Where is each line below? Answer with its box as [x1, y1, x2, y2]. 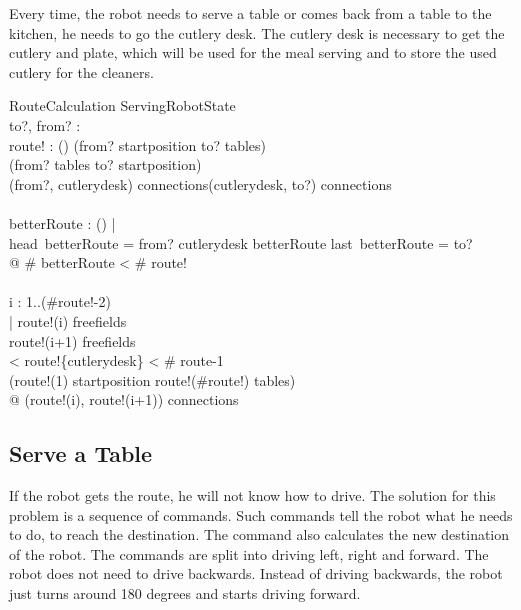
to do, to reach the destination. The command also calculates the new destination [9, 524, 510, 545]
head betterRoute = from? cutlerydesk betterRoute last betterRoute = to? [9, 232, 473, 253]
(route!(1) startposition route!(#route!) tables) [9, 369, 296, 390]
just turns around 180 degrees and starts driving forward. [9, 583, 361, 604]
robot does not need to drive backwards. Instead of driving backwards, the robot [9, 563, 503, 584]
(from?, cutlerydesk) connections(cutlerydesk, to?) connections [9, 173, 392, 194]
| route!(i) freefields [9, 310, 127, 331]
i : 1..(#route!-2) [9, 291, 111, 312]
